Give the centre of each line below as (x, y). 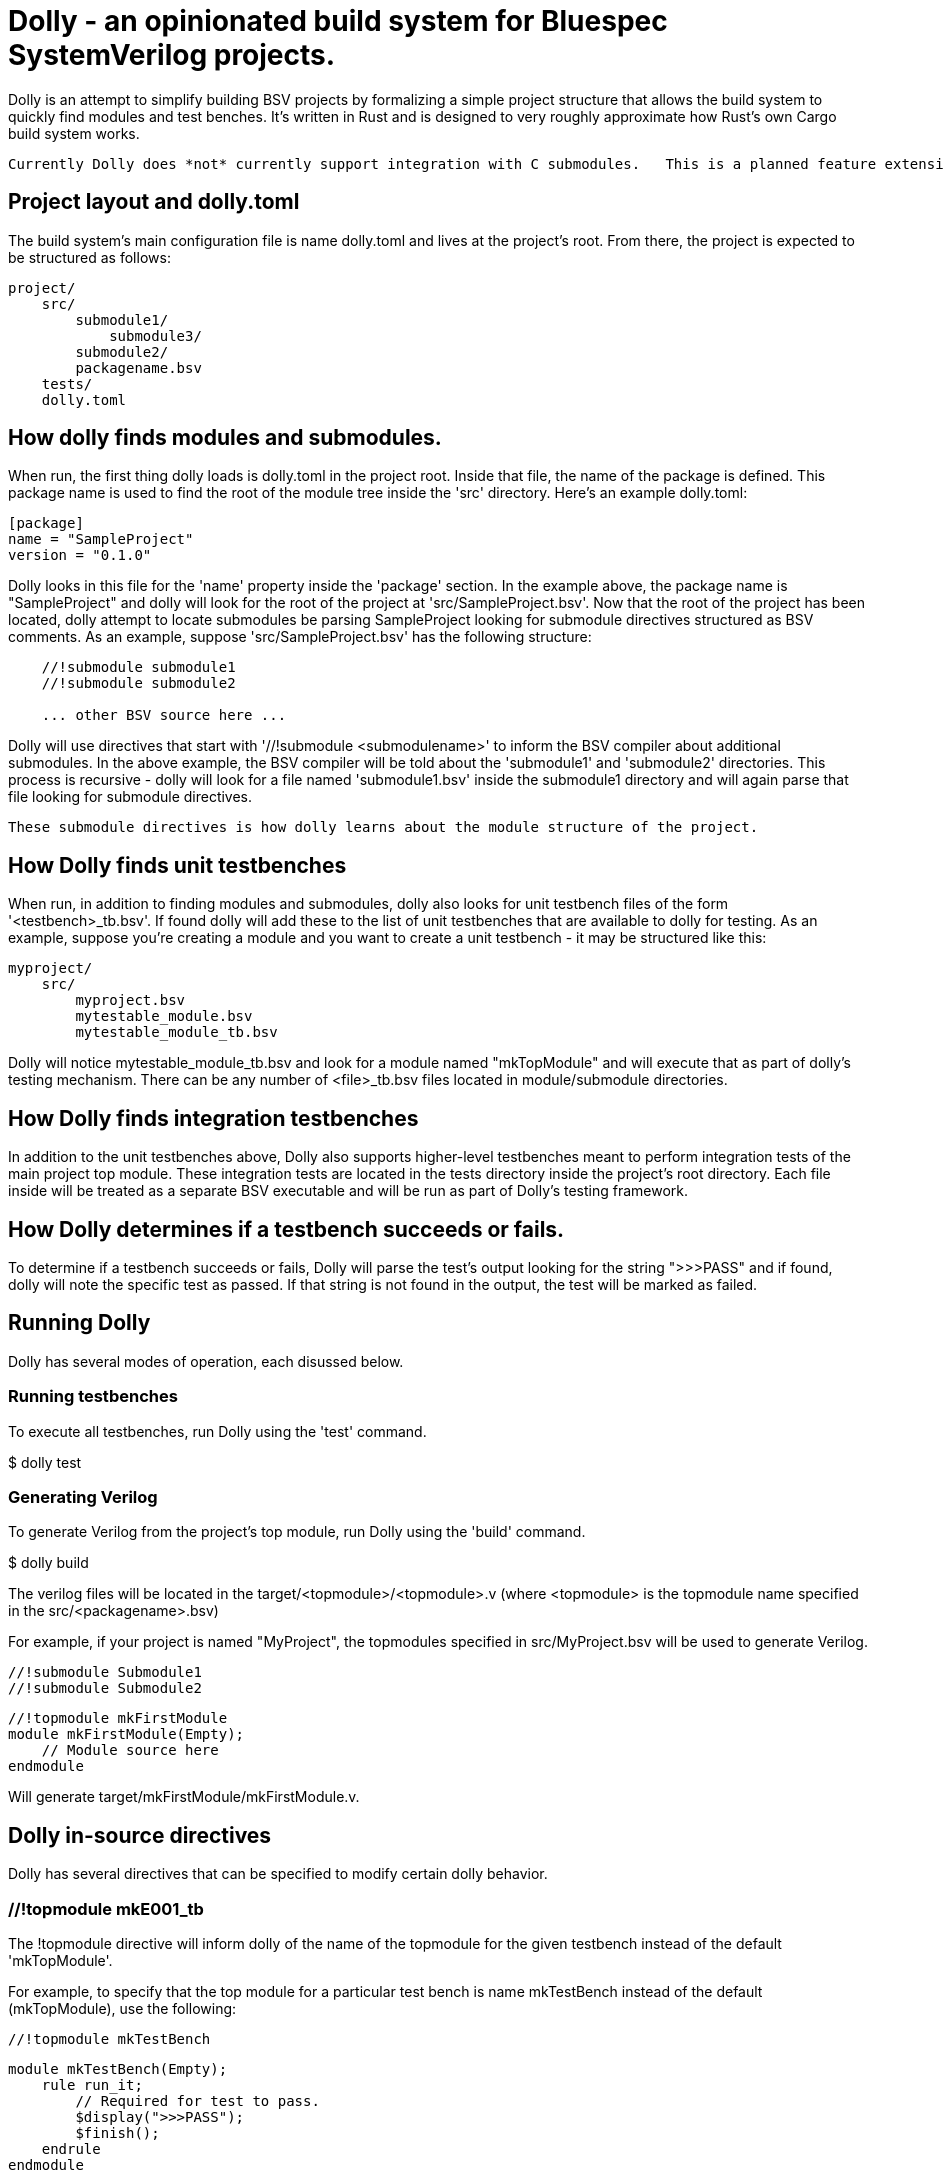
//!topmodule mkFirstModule (118, 1718)
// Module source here (130, 1750)
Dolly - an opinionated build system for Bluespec (338, 21)
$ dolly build (48, 1563)
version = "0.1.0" (80, 555)
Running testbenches (93, 1396)
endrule (71, 2148)
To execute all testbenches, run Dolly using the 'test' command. (217, 1431)
